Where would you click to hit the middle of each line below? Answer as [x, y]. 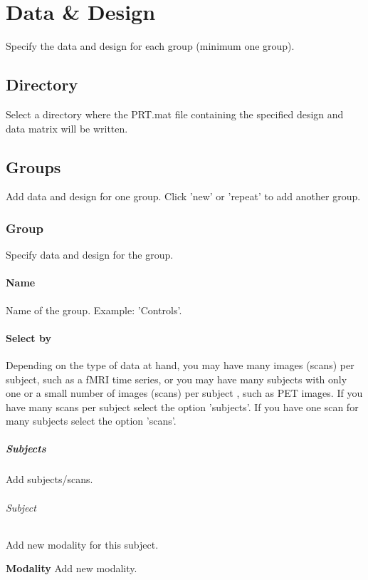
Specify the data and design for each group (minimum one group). [150, 46]
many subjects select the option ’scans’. [91, 421]
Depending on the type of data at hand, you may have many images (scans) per [180, 364]
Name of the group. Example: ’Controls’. [94, 310]
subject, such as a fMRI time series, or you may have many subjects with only [177, 379]
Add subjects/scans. [49, 479]
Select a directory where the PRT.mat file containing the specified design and [175, 114]
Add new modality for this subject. [82, 544]
